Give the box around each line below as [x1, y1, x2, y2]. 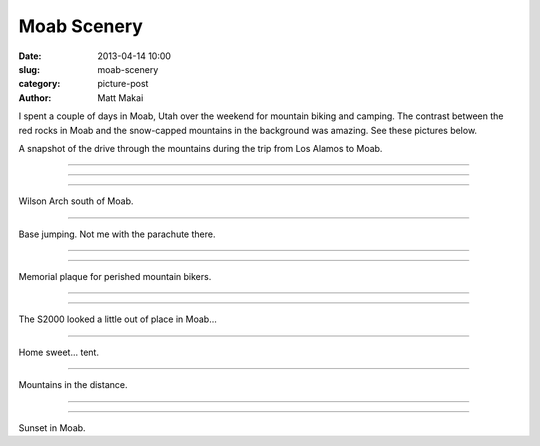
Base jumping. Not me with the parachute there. [18, 228, 216, 240]
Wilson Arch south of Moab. [18, 195, 134, 207]
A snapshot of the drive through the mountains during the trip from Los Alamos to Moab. [18, 142, 383, 154]
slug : [18, 63, 40, 75]
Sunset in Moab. [18, 421, 86, 434]
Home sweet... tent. [18, 346, 100, 358]
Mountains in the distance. [18, 379, 128, 391]
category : [18, 78, 61, 90]
